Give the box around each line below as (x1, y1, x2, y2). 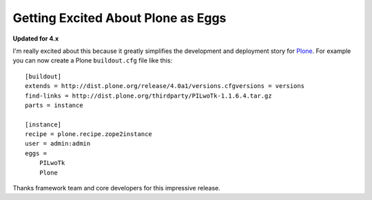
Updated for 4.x (12, 34, 59, 43)
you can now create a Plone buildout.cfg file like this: (12, 56, 172, 65)
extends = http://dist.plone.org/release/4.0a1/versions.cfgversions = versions (25, 82, 305, 90)
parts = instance (25, 101, 83, 109)
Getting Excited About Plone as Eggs (12, 10, 227, 25)
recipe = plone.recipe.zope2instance (25, 131, 153, 138)
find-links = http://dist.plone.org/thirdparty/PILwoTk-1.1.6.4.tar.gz (25, 91, 272, 100)
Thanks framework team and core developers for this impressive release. (12, 184, 220, 192)
